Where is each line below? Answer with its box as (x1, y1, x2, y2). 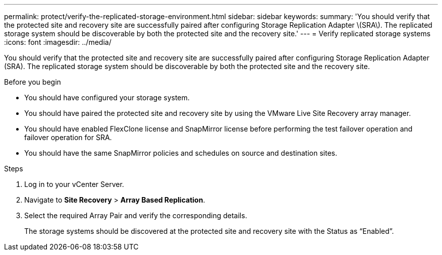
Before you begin (4, 78, 61, 86)
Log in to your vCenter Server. (24, 180, 124, 188)
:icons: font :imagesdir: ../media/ (4, 38, 112, 46)
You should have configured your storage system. (24, 93, 190, 102)
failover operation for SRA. (24, 133, 112, 142)
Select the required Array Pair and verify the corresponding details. (24, 211, 247, 220)
